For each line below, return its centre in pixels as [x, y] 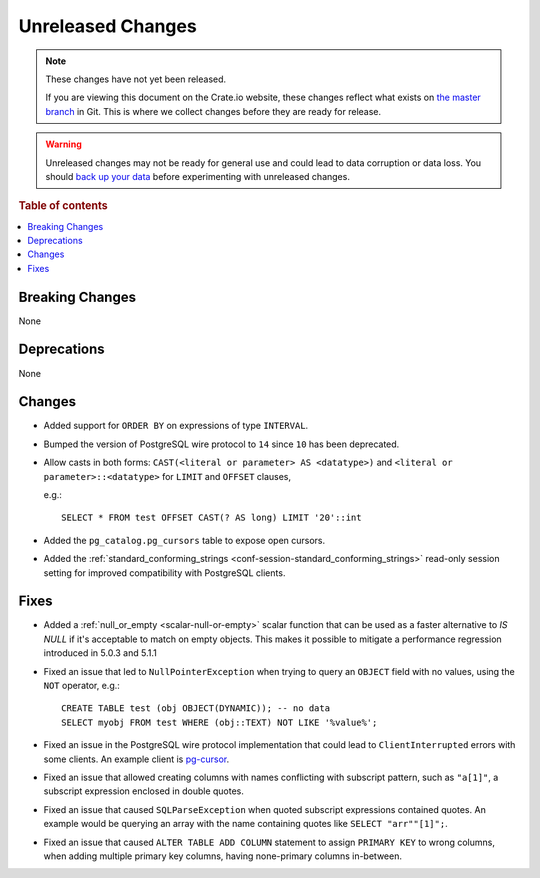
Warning [63, 144]
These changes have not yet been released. [136, 79]
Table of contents [63, 206]
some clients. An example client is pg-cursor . [136, 759]
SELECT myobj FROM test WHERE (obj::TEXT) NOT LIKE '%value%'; [219, 722]
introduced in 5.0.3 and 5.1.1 [100, 653]
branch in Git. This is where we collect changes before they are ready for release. [213, 111]
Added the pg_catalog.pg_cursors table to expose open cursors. [184, 540]
